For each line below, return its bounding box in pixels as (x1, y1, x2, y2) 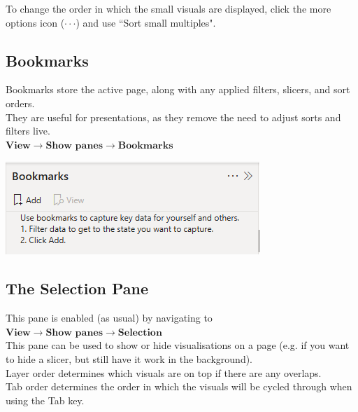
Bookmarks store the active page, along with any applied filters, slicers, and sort (6, 82, 350, 97)
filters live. (6, 123, 50, 138)
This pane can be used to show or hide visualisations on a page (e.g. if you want (6, 338, 350, 352)
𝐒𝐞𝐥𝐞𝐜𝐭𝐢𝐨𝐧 (117, 327, 162, 338)
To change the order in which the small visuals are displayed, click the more (6, 1, 331, 15)
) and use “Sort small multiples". (76, 15, 216, 29)
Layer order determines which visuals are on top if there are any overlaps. (6, 365, 322, 380)
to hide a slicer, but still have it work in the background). (6, 351, 253, 366)
